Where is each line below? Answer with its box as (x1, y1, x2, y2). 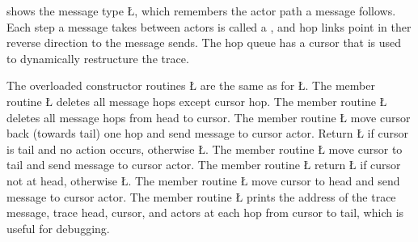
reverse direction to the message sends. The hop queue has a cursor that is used (6, 34, 402, 51)
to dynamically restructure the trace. (6, 49, 189, 66)
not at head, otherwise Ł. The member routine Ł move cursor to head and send (6, 172, 400, 189)
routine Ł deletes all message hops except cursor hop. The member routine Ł (6, 92, 387, 109)
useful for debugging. (6, 219, 110, 236)
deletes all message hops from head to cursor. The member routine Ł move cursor (6, 108, 411, 125)
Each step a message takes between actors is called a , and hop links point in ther (6, 18, 412, 35)
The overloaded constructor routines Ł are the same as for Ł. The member (6, 77, 375, 94)
